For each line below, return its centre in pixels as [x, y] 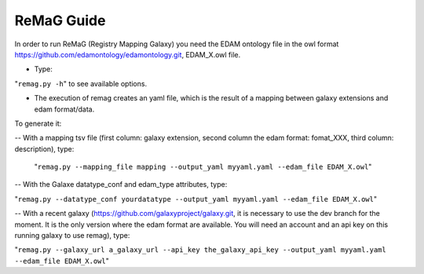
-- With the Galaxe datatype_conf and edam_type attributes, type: [121, 184]
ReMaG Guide [60, 20]
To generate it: [38, 123]
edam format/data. [64, 109]
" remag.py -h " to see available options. [81, 83]
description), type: [44, 148]
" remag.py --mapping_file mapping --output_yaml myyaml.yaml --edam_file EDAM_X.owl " [203, 167]
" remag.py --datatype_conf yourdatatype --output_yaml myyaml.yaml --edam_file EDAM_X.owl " [196, 199]
